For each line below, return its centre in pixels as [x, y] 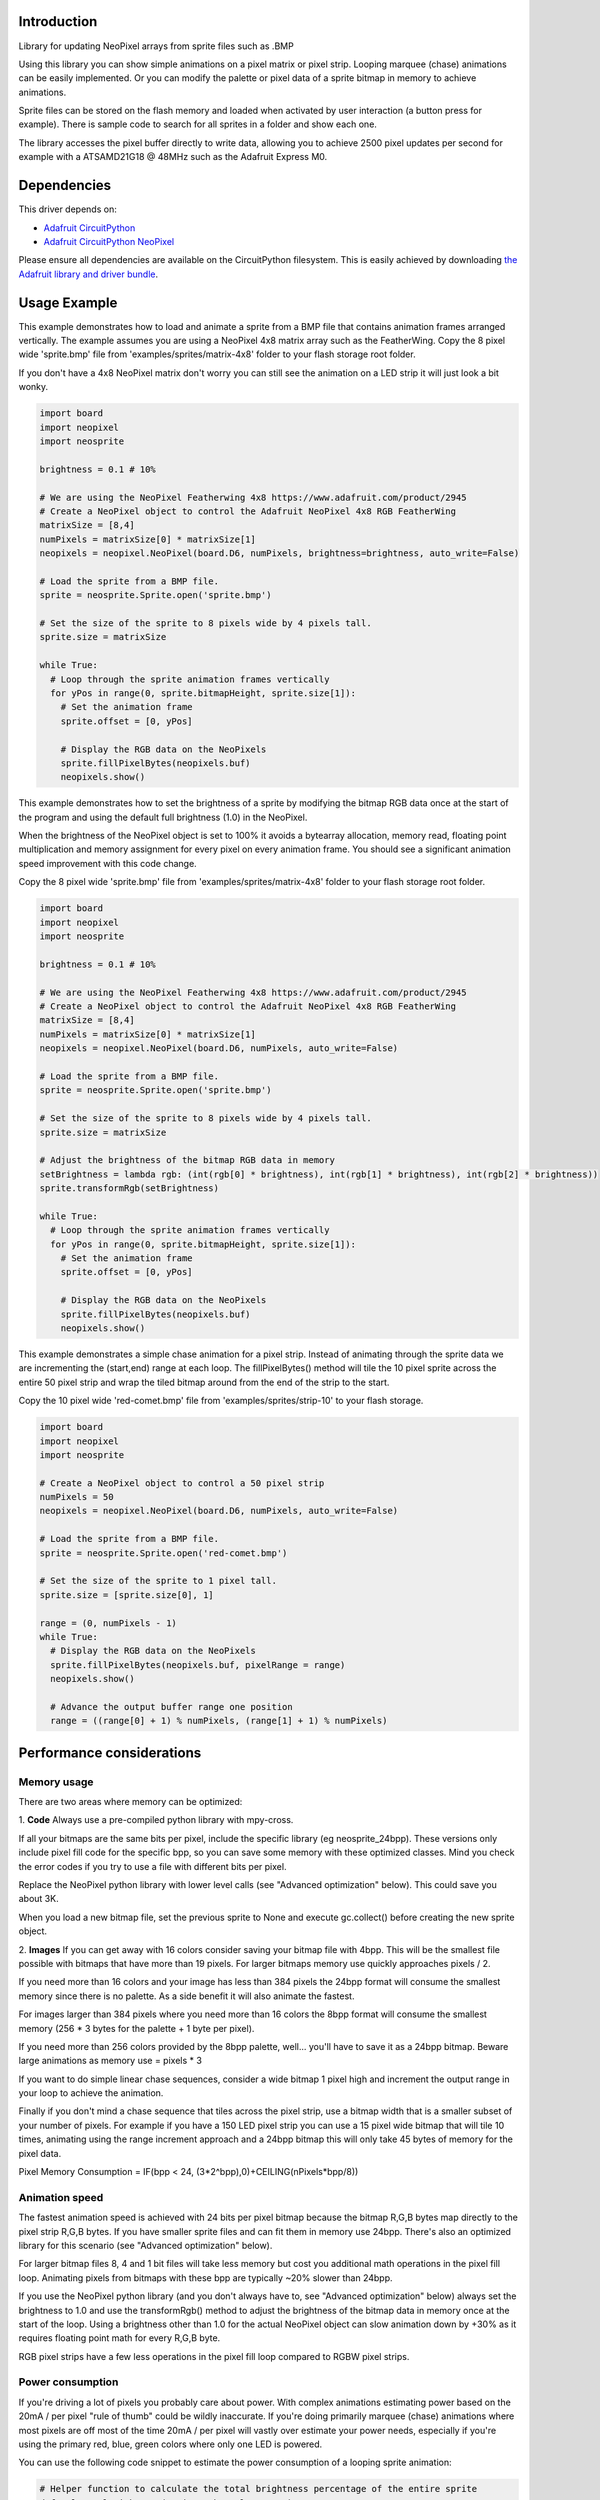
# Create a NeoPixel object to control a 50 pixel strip [182, 1483]
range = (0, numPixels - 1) [108, 1623]
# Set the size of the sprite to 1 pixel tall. [158, 1581]
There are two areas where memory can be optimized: [130, 1802]
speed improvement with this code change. [107, 863]
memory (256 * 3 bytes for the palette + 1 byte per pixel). [136, 2028]
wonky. [33, 387]
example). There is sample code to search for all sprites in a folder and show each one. [197, 124]
